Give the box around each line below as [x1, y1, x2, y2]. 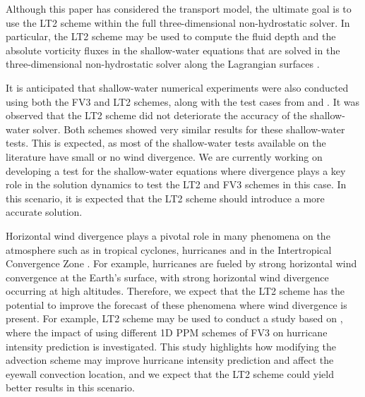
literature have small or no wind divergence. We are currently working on [6, 149, 323, 164]
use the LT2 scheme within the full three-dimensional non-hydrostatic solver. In [6, 15, 350, 30]
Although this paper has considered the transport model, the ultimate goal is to [6, 1, 352, 16]
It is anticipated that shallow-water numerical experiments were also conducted [6, 80, 349, 94]
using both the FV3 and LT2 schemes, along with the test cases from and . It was [6, 94, 360, 109]
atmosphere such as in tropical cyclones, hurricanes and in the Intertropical [6, 242, 332, 257]
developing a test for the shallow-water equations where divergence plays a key [6, 163, 346, 178]
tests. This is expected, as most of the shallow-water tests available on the [6, 135, 326, 150]
